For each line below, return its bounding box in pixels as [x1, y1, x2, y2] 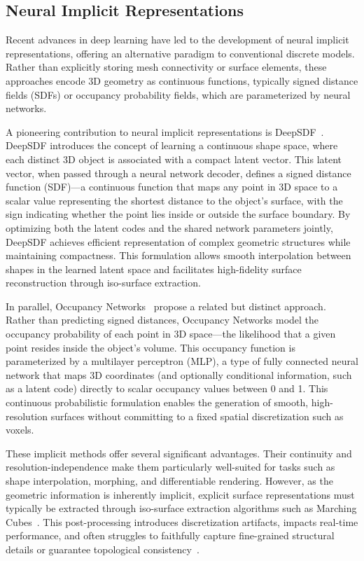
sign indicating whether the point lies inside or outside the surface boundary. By [6, 207, 351, 221]
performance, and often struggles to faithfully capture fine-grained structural [6, 528, 335, 543]
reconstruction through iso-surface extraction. [6, 275, 201, 290]
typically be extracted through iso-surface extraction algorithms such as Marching [6, 501, 357, 515]
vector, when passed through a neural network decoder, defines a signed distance [6, 165, 351, 180]
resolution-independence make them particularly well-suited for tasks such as [6, 459, 335, 474]
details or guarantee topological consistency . [6, 541, 199, 556]
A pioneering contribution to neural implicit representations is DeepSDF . [6, 124, 324, 139]
